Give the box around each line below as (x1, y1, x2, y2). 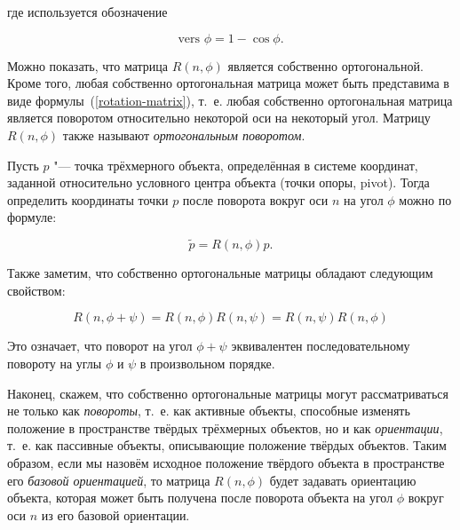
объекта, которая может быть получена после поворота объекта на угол (7, 488, 393, 507)
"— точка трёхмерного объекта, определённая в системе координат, (53, 155, 418, 174)
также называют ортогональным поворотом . (62, 125, 305, 144)
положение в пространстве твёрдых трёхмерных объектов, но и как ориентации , (7, 418, 443, 437)
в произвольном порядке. (139, 353, 275, 372)
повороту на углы (7, 353, 102, 372)
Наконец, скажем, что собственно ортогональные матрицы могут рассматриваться (7, 384, 448, 402)
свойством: (7, 281, 66, 299)
